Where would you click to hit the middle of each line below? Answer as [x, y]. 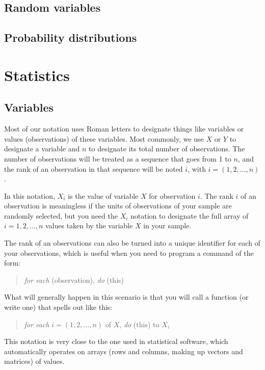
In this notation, [30, 195]
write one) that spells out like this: [58, 307]
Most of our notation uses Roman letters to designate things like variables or [124, 129]
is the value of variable [103, 195]
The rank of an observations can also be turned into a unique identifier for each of [132, 243]
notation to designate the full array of [190, 215]
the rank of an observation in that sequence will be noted [94, 168]
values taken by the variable [89, 226]
